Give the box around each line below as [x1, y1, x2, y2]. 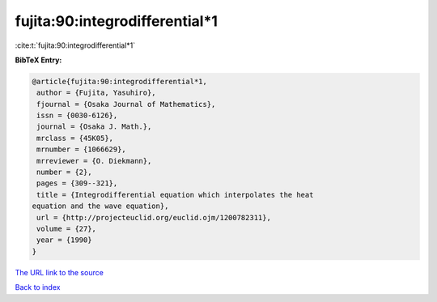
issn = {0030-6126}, [36, 111, 118, 121]
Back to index [15, 283, 61, 292]
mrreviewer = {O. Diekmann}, [36, 156, 152, 165]
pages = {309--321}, [36, 179, 118, 188]
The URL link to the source [15, 267, 104, 277]
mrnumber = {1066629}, [36, 145, 127, 154]
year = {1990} [36, 236, 92, 245]
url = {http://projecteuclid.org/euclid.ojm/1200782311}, [36, 213, 271, 222]
